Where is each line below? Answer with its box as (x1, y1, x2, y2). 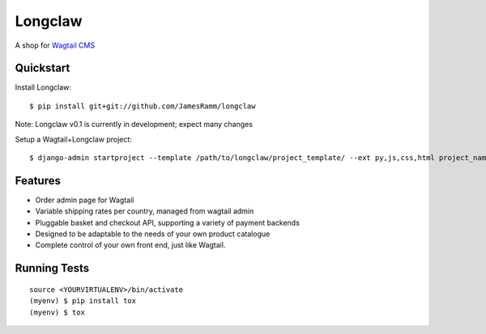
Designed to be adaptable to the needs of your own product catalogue (35, 229, 271, 239)
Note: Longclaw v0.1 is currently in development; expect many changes (15, 120, 253, 129)
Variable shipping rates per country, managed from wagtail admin (35, 206, 254, 216)
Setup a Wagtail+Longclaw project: (15, 134, 133, 144)
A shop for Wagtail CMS (15, 40, 96, 50)
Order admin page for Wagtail (35, 195, 134, 205)
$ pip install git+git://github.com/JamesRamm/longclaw (29, 101, 256, 111)
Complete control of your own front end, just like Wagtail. (35, 240, 226, 250)
